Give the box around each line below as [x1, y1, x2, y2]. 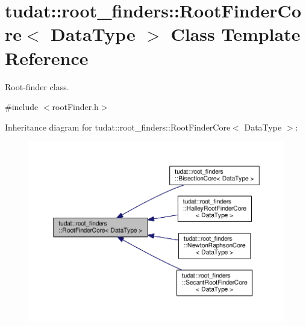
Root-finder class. [5, 80, 69, 93]
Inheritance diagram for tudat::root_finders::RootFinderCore [5, 120, 231, 133]
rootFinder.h [52, 100, 99, 113]
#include [5, 100, 39, 113]
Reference [5, 45, 89, 70]
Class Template [170, 22, 301, 46]
